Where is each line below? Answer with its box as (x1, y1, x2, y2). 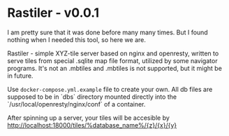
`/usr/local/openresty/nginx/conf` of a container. (7, 100, 146, 108)
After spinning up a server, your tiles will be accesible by (7, 114, 170, 122)
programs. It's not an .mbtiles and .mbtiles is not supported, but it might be (7, 64, 222, 72)
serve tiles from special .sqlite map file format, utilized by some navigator (7, 56, 218, 64)
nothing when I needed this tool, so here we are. (7, 35, 147, 43)
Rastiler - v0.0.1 (7, 5, 100, 21)
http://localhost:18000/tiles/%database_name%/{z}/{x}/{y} (7, 121, 177, 129)
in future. (7, 72, 34, 80)
